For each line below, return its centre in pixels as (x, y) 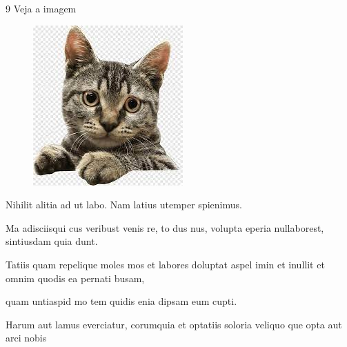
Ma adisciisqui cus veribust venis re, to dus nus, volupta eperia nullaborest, (165, 227)
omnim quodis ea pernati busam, (75, 278)
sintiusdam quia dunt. (52, 241)
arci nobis (26, 338)
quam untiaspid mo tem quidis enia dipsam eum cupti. (121, 301)
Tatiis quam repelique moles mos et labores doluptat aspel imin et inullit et (165, 264)
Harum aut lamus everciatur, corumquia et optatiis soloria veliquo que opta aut (174, 324)
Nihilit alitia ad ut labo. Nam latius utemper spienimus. (124, 205)
